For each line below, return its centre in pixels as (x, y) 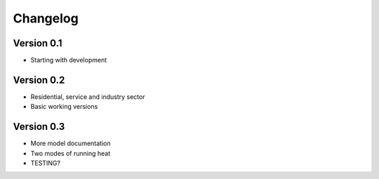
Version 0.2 (39, 80)
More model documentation (71, 143)
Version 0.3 (39, 127)
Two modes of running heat (71, 153)
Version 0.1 (38, 43)
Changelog (46, 18)
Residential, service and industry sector (88, 97)
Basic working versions (64, 107)
